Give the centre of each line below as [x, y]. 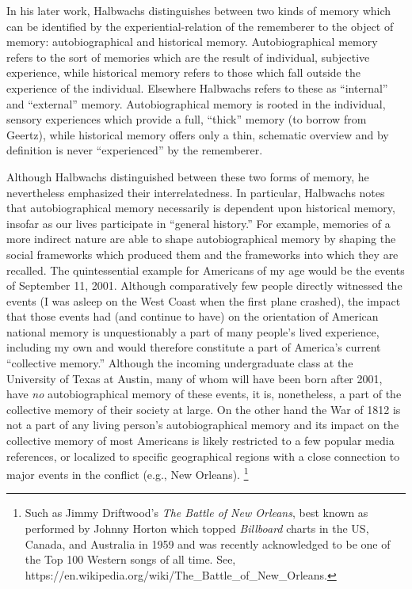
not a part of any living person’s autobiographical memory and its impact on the [203, 425]
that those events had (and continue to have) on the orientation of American [193, 316]
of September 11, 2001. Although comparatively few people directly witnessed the [204, 285]
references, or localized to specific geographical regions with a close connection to [203, 456]
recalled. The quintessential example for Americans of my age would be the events [206, 270]
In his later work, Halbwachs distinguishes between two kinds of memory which [199, 10]
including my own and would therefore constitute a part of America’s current [194, 347]
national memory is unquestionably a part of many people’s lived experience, [193, 331]
